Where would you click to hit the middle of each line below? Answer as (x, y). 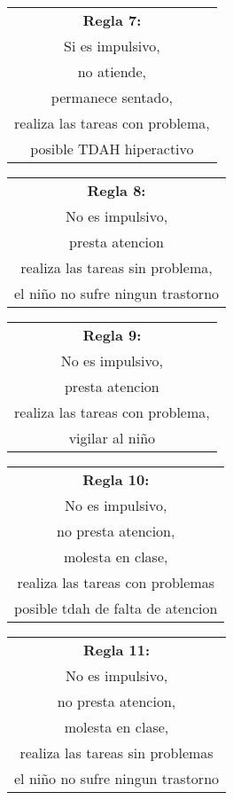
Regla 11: (116, 650)
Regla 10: (116, 479)
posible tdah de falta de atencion (116, 608)
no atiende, (112, 71)
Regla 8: (116, 190)
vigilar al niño (112, 438)
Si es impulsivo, (112, 46)
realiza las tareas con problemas (116, 582)
